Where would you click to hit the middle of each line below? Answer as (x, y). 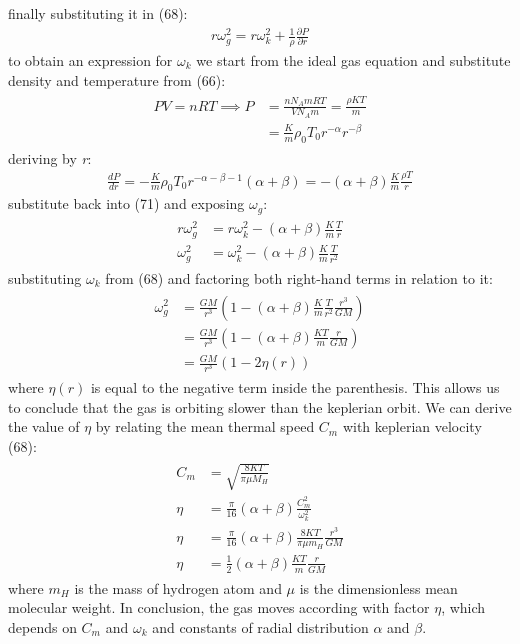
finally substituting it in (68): (98, 13)
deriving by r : (50, 157)
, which (463, 607)
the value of (44, 426)
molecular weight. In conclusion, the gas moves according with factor (219, 607)
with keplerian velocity (412, 426)
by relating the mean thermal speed (205, 426)
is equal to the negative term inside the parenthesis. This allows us (295, 387)
